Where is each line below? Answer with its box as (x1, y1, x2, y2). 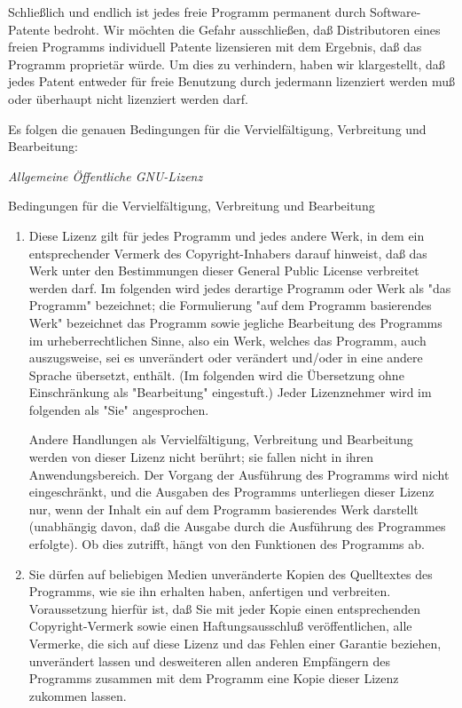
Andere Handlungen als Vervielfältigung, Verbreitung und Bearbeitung (28, 430, 413, 449)
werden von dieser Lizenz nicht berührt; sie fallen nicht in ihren (28, 448, 374, 466)
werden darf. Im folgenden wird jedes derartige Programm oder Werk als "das (28, 278, 451, 297)
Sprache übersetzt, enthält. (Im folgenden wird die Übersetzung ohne (28, 365, 404, 384)
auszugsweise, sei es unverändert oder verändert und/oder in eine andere (28, 348, 423, 367)
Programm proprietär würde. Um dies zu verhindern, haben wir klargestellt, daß (8, 54, 445, 73)
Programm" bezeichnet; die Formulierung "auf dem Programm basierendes (28, 296, 432, 314)
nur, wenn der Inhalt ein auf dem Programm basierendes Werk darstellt (28, 499, 419, 518)
